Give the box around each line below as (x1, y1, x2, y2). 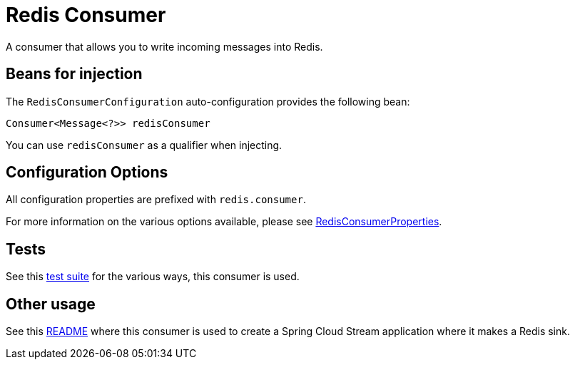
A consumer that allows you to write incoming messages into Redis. (6, 40, 323, 53)
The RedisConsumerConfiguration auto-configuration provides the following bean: (6, 95, 410, 108)
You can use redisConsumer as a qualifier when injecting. (6, 138, 283, 151)
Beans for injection (6, 65, 143, 83)
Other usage (6, 294, 96, 313)
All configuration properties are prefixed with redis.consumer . (6, 193, 306, 206)
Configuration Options (6, 163, 168, 182)
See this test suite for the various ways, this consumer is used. (6, 270, 300, 283)
